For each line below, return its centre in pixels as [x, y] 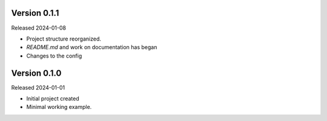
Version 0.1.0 [36, 73]
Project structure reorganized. [64, 39]
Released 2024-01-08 [39, 28]
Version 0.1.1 [35, 13]
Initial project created [53, 98]
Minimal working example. [59, 107]
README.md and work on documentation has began [92, 47]
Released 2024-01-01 [38, 87]
